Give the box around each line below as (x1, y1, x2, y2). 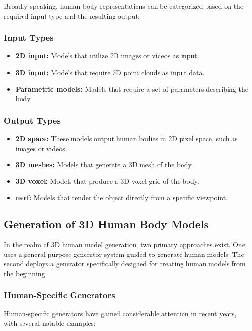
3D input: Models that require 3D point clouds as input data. (15, 67, 205, 77)
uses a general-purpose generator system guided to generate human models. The (4, 249, 244, 259)
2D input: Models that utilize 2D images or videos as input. (15, 51, 199, 61)
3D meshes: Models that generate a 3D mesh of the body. (15, 159, 193, 170)
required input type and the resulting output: (4, 10, 140, 21)
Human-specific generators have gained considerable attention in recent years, (4, 308, 237, 318)
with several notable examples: (4, 318, 96, 328)
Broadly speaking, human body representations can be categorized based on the (4, 1, 244, 11)
